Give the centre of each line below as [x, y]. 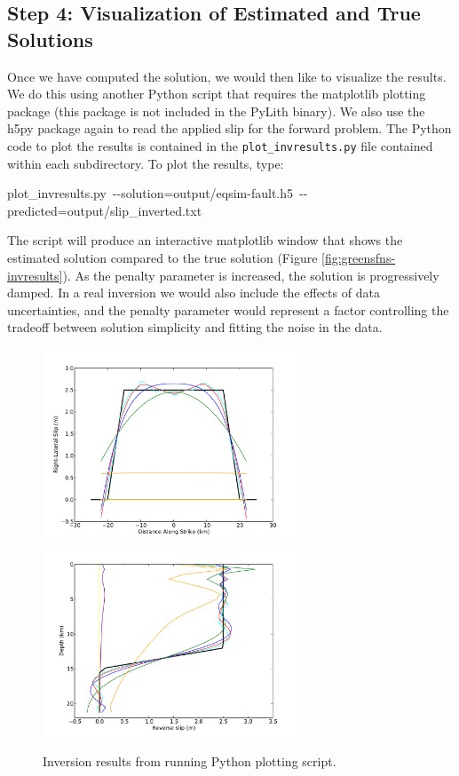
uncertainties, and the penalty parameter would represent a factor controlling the [228, 309]
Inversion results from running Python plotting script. [190, 761]
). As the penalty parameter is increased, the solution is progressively [251, 275]
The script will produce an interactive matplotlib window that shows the [205, 240]
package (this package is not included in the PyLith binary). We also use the [216, 111]
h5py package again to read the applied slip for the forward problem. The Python [229, 128]
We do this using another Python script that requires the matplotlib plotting [217, 94]
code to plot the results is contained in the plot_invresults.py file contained [220, 145]
